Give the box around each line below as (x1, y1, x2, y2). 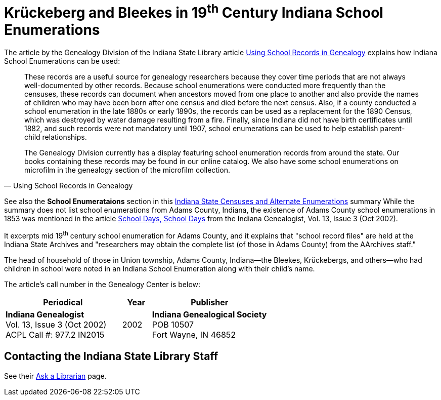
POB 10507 (152, 319, 194, 330)
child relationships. (24, 133, 87, 142)
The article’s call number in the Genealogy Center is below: (4, 279, 201, 289)
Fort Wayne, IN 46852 (152, 329, 236, 340)
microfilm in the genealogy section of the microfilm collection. (24, 166, 231, 175)
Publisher (191, 297, 229, 307)
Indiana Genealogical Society (152, 309, 267, 319)
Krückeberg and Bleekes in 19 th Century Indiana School (4, 1, 383, 22)
